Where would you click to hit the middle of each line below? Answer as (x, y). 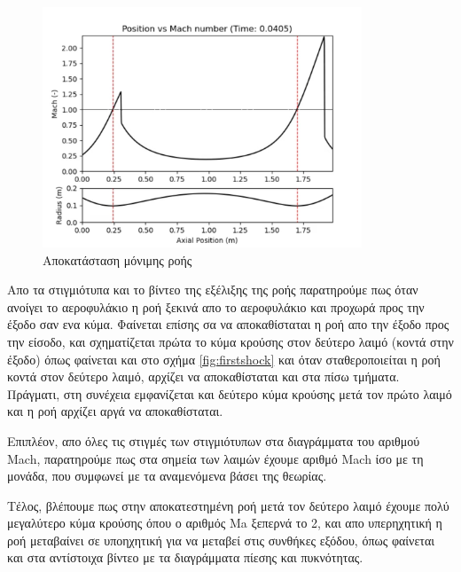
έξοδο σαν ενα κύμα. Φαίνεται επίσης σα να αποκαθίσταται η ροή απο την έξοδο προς (228, 324)
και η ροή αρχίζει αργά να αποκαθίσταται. (115, 411)
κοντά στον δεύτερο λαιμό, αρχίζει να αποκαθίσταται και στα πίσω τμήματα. (203, 376)
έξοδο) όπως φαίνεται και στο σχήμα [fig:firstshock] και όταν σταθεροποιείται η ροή (224, 359)
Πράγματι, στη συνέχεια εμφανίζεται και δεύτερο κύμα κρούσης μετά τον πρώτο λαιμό (230, 393)
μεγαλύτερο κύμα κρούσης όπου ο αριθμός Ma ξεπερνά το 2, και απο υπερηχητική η (225, 523)
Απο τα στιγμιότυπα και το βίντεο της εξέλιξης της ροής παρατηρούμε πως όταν (213, 290)
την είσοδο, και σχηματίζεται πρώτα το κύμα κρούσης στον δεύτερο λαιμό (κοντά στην (230, 341)
